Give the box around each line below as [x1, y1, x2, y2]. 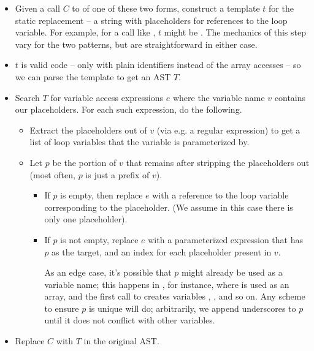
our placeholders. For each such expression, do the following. [15, 103, 242, 116]
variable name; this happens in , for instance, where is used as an [44, 277, 289, 290]
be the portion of [52, 156, 117, 168]
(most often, [29, 168, 75, 181]
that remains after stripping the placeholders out [126, 156, 310, 168]
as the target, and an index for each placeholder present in [52, 245, 272, 258]
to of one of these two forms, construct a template [72, 2, 260, 14]
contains [274, 91, 306, 104]
